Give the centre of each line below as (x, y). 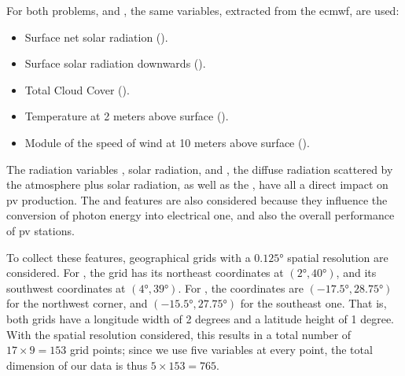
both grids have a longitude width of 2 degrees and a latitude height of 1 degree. (201, 318)
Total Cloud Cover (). (77, 89)
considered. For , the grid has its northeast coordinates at (145, 273)
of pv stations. (40, 230)
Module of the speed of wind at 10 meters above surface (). (167, 142)
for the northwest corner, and (77, 303)
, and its (356, 273)
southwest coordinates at (66, 288)
